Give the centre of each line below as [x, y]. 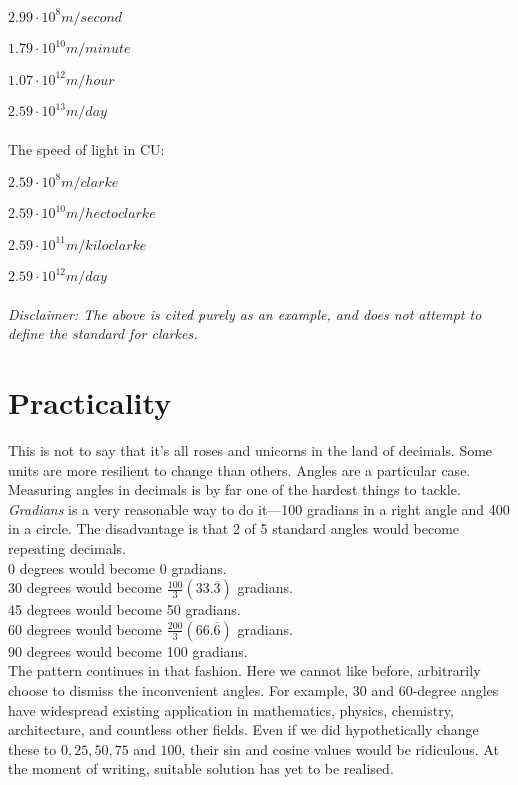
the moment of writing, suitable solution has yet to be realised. [201, 768]
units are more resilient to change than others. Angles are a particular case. [239, 469]
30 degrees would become [85, 587]
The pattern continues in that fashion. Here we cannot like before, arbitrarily [244, 670]
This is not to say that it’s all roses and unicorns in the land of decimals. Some [250, 450]
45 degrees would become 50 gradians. [124, 609]
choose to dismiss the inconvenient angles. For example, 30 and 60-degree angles [253, 690]
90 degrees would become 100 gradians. [128, 650]
